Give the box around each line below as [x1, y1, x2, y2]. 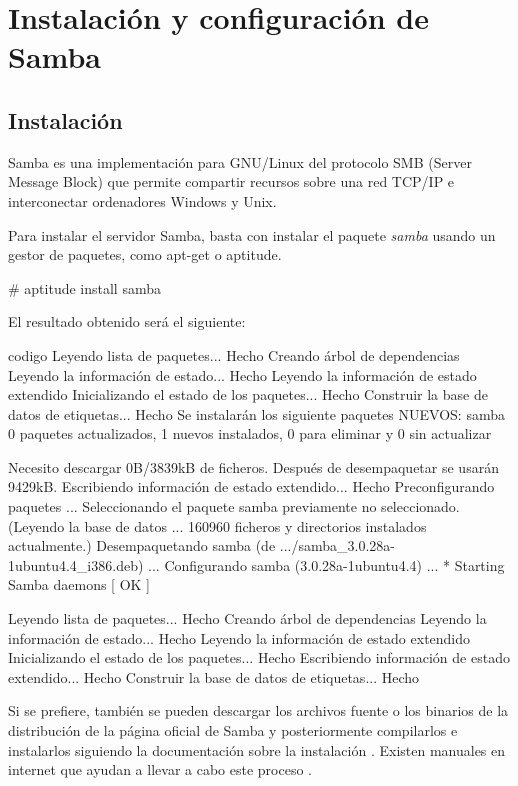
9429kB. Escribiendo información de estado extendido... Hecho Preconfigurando [8, 476, 495, 497]
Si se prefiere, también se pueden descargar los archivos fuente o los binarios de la [8, 700, 509, 721]
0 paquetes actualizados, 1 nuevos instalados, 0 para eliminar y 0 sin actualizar [8, 423, 492, 444]
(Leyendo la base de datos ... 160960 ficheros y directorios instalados [8, 515, 427, 536]
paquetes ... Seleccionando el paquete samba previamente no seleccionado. [8, 496, 460, 517]
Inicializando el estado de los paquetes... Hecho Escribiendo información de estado [8, 647, 510, 668]
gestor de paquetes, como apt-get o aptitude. [8, 244, 282, 265]
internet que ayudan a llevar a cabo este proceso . [8, 759, 312, 780]
